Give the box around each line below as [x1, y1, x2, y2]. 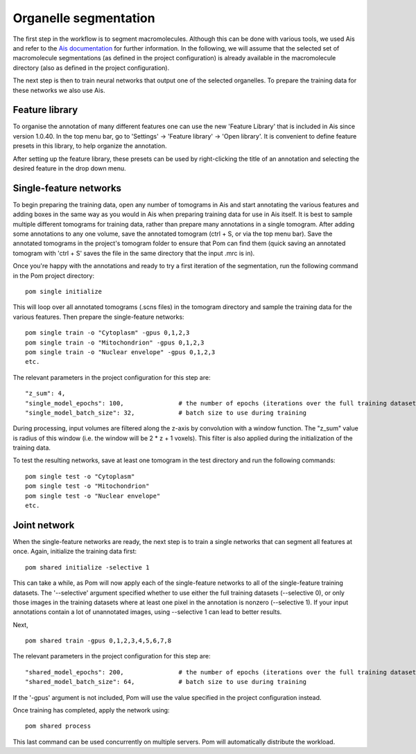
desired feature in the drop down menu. [12, 164, 126, 173]
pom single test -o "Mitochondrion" [25, 482, 150, 490]
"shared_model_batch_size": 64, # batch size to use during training [25, 678, 307, 686]
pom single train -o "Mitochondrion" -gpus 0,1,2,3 [25, 338, 205, 347]
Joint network [12, 519, 75, 531]
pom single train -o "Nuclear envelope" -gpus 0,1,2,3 [25, 348, 216, 356]
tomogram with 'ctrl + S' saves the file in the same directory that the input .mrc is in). [12, 249, 255, 257]
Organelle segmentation [12, 10, 155, 26]
